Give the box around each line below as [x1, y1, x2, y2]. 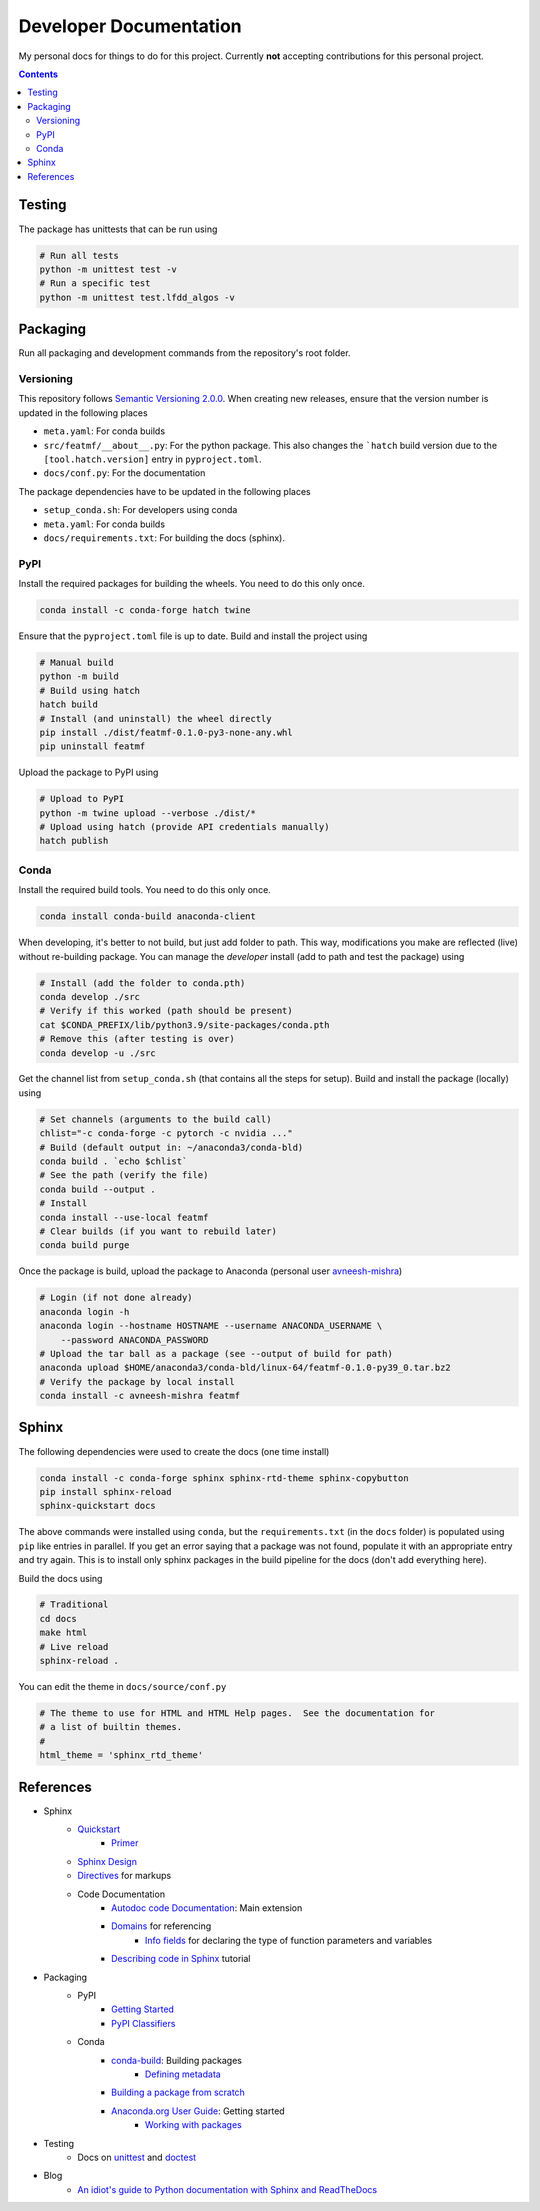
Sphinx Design [77, 1855, 137, 1867]
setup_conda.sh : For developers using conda [43, 504, 238, 516]
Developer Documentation [18, 15, 242, 37]
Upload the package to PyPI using [18, 766, 159, 779]
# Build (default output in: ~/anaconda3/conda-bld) [39, 1141, 304, 1153]
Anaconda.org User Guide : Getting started [111, 2105, 285, 2117]
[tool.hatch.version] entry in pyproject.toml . [43, 453, 262, 465]
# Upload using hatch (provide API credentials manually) [39, 821, 330, 833]
